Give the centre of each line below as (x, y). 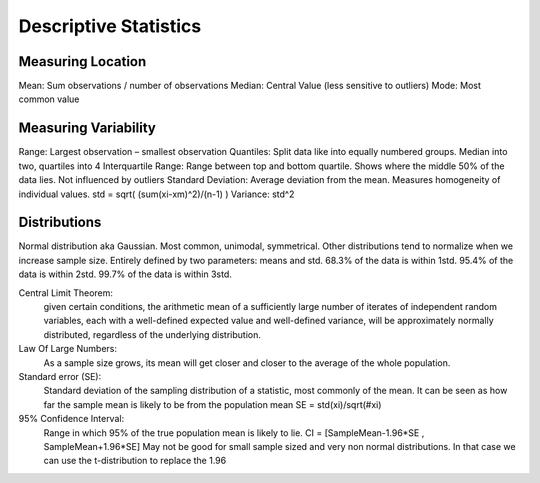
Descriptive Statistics (110, 26)
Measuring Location (82, 61)
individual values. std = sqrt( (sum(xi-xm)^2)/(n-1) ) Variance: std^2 (156, 194)
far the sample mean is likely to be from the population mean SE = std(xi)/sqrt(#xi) (212, 404)
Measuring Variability (87, 128)
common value (49, 99)
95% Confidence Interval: (71, 419)
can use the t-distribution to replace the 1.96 (135, 461)
